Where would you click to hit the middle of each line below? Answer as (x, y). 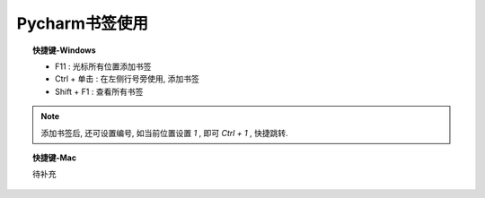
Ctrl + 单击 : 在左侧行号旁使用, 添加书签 (127, 79)
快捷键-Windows (64, 50)
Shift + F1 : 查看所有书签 (99, 91)
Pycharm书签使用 (82, 23)
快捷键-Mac (54, 158)
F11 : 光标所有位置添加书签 (103, 66)
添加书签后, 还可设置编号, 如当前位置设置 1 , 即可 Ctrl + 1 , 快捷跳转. (164, 133)
